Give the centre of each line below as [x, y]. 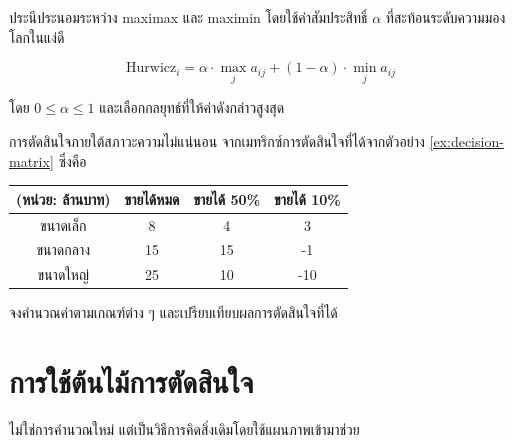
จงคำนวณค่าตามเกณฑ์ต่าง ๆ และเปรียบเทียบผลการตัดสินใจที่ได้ [173, 312]
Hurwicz [151, 68]
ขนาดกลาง [63, 249]
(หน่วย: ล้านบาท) [63, 198]
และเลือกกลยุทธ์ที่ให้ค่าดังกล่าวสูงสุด [192, 107]
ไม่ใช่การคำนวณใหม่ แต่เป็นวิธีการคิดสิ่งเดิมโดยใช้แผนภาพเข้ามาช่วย [184, 429]
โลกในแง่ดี [37, 36]
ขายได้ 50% [227, 198]
